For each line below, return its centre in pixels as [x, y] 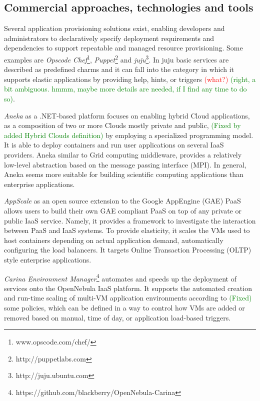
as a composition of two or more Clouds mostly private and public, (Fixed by [122, 125]
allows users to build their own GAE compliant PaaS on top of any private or [123, 210]
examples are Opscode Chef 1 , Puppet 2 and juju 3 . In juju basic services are [116, 58]
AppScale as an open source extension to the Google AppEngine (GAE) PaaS [122, 201]
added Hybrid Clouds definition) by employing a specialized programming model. [129, 135]
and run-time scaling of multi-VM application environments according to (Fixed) [128, 298]
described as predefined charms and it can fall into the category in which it [119, 69]
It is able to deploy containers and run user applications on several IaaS [114, 145]
